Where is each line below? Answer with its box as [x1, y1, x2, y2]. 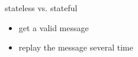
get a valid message [18, 21, 89, 33]
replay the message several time [18, 41, 133, 53]
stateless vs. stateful [5, 2, 78, 14]
